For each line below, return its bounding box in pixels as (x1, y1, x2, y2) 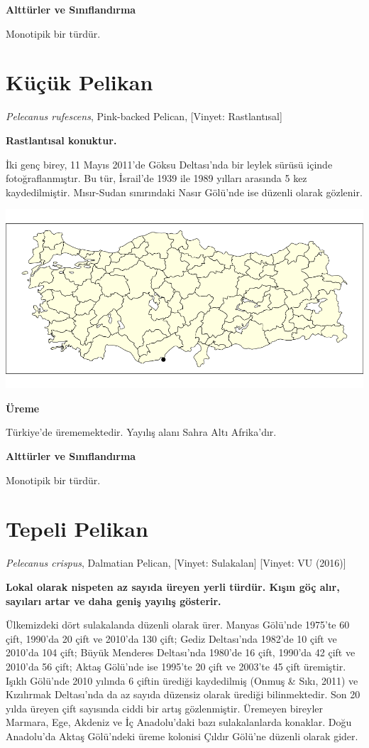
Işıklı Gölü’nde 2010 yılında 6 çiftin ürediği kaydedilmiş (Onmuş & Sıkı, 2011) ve (6, 673, 358, 688)
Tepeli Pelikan (6, 514, 148, 543)
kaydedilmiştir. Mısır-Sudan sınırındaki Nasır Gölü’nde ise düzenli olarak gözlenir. (6, 184, 363, 199)
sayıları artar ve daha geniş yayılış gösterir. (6, 593, 221, 608)
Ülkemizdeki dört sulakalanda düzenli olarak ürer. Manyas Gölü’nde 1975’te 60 (6, 617, 350, 632)
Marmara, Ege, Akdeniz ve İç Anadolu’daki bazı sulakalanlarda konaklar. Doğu (6, 715, 352, 730)
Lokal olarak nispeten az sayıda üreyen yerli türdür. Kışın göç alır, (6, 579, 340, 594)
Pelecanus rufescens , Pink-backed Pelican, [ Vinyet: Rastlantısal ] (6, 109, 282, 124)
